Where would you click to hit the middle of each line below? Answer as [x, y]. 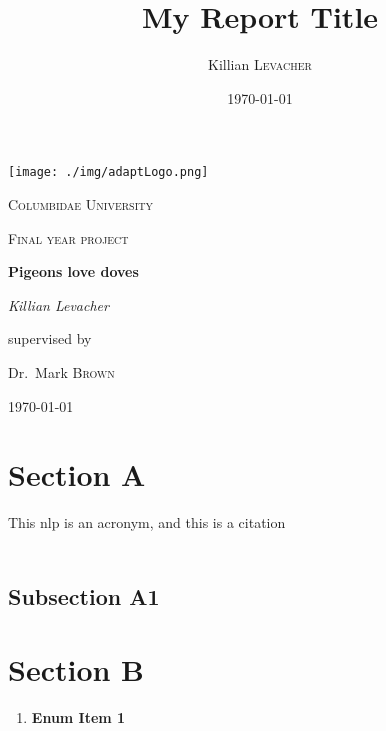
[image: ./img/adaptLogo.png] [108, 172]
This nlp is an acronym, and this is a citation [147, 522]
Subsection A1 [84, 595]
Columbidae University [80, 203]
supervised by [50, 338]
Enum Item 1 [78, 717]
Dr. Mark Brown [61, 371]
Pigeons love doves [73, 271]
